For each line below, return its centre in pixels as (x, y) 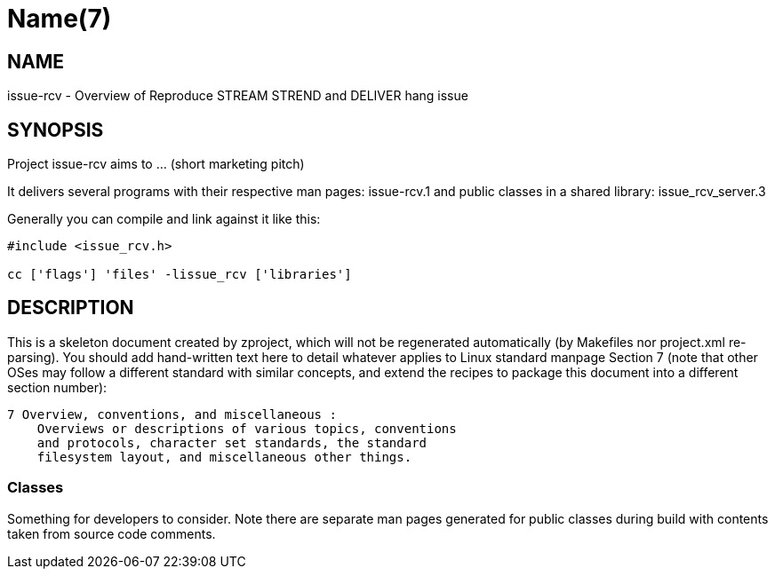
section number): (57, 387)
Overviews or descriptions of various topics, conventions (247, 428)
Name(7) (60, 19)
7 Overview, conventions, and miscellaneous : (172, 414)
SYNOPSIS (56, 130)
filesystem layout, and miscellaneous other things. (224, 457)
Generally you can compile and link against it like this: (164, 219)
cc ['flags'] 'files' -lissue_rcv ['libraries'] (180, 275)
